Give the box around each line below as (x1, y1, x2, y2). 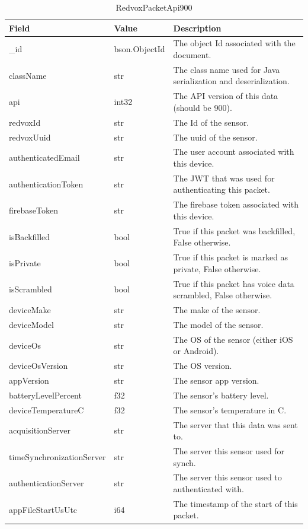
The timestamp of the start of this (173, 497, 298, 509)
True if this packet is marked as (173, 251, 288, 263)
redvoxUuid (9, 130, 51, 143)
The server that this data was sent (173, 418, 298, 431)
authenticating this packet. (173, 183, 270, 196)
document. (173, 49, 211, 61)
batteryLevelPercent (9, 388, 82, 401)
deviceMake (9, 304, 51, 316)
